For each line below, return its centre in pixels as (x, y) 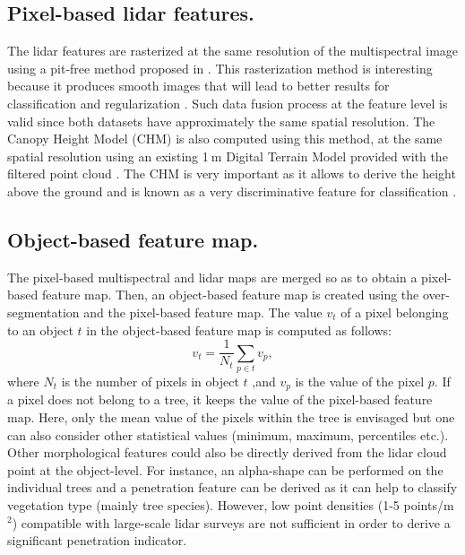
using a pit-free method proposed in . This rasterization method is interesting (220, 68)
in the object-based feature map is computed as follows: (239, 330)
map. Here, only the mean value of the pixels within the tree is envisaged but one (231, 416)
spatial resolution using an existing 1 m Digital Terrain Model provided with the (228, 156)
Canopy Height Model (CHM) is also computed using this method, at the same (225, 139)
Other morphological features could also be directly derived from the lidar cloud (227, 452)
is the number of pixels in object (150, 381)
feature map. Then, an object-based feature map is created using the (230, 295)
